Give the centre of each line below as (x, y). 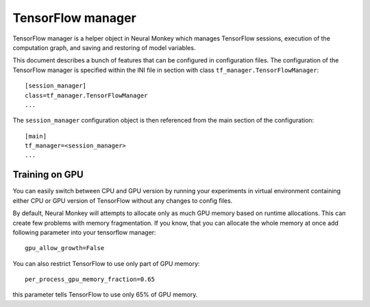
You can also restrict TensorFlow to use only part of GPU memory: (106, 263)
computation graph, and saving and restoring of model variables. (104, 47)
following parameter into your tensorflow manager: (85, 232)
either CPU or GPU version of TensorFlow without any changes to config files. (123, 200)
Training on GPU (48, 175)
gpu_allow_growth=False (65, 248)
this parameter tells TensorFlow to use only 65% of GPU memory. (105, 295)
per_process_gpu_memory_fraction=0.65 (90, 280)
